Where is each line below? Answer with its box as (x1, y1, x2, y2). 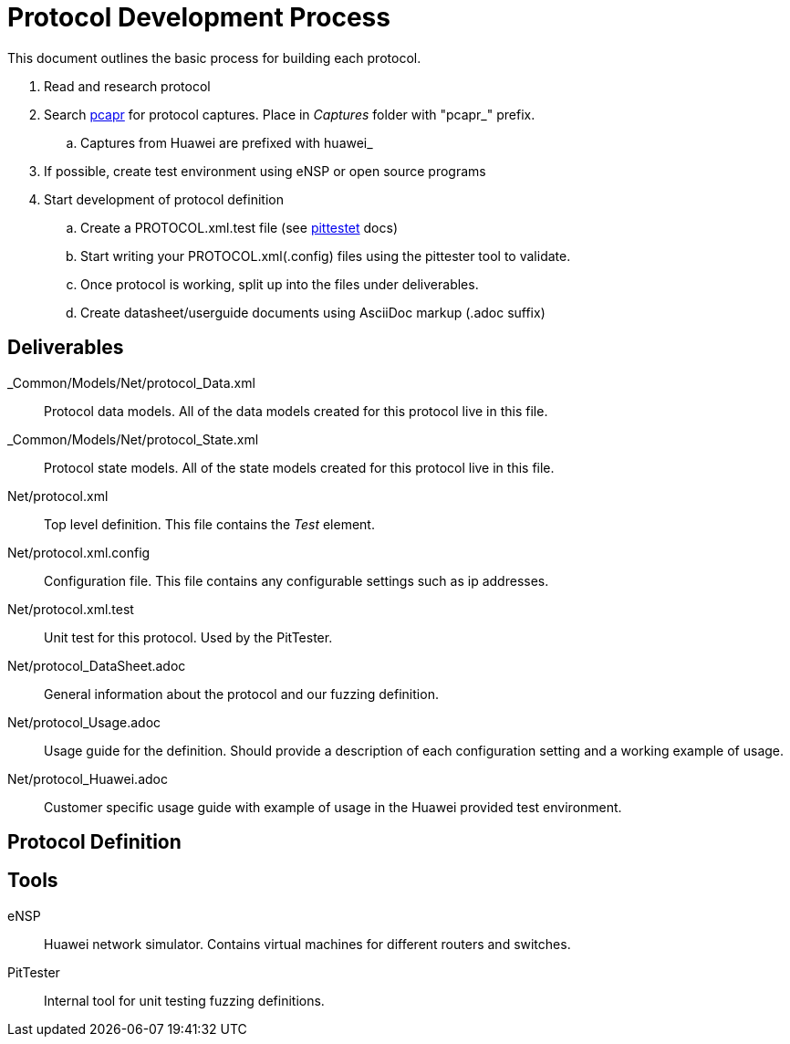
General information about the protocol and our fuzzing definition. (44, 685, 439, 702)
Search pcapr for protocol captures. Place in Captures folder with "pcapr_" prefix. (44, 106, 535, 122)
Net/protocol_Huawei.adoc (7, 770, 168, 787)
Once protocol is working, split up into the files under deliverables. (80, 276, 479, 292)
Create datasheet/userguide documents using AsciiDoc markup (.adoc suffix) (80, 304, 546, 320)
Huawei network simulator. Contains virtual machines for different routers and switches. (44, 935, 571, 952)
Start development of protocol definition (44, 191, 284, 207)
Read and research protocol (44, 78, 211, 94)
